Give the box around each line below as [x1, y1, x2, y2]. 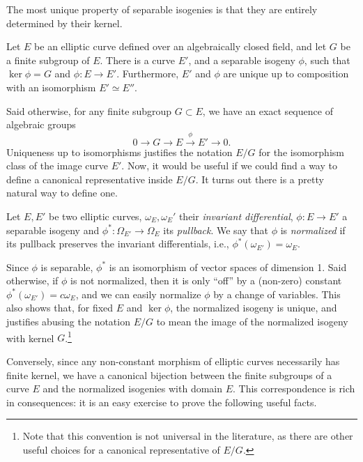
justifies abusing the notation [6, 314, 130, 329]
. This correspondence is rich [233, 381, 355, 396]
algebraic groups [6, 117, 76, 132]
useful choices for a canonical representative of [22, 442, 220, 456]
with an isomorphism [6, 79, 96, 94]
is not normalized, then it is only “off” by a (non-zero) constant [70, 273, 342, 288]
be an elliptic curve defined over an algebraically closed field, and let [34, 39, 327, 54]
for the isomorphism [258, 144, 344, 159]
